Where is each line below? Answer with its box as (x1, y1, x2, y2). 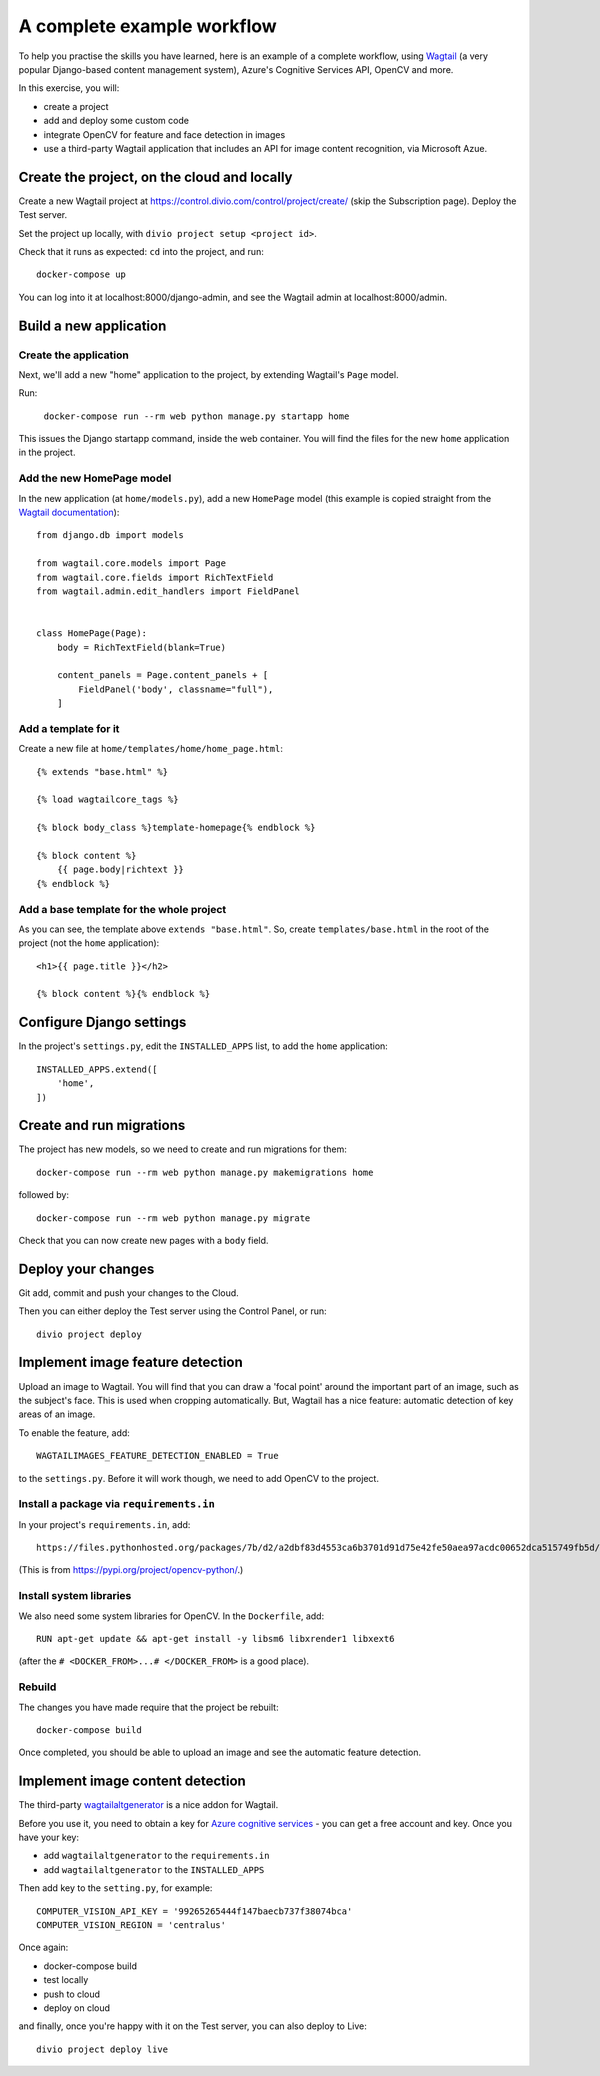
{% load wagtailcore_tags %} (36, 794, 179, 805)
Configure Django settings (18, 1014, 187, 1031)
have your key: (18, 1831, 80, 1843)
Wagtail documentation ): (18, 506, 120, 518)
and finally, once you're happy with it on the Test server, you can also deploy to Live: (18, 2020, 367, 2032)
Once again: (18, 1941, 69, 1954)
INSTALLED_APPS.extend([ (36, 1063, 158, 1075)
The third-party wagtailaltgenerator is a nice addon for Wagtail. (18, 1799, 279, 1811)
